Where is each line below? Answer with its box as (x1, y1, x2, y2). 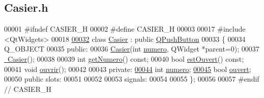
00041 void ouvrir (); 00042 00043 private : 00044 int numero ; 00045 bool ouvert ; (4, 63, 251, 74)
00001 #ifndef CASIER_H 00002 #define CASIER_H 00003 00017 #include (4, 23, 246, 34)
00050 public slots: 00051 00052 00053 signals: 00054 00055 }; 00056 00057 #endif (4, 73, 259, 84)
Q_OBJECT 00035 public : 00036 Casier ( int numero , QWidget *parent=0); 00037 (4, 43, 259, 54)
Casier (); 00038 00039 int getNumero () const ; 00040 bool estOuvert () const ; (7, 53, 244, 64)
